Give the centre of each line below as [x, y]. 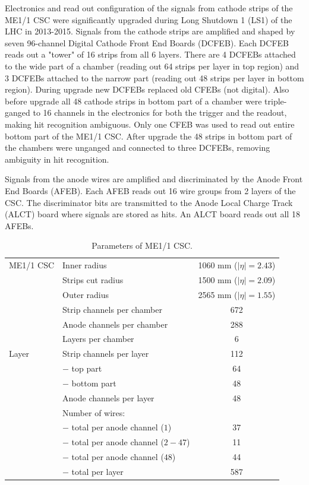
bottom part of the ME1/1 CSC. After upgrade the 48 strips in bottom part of [149, 136]
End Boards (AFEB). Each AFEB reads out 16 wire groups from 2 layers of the [150, 190]
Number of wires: [94, 412]
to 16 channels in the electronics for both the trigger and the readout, [160, 112]
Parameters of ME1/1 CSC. [142, 245]
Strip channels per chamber [112, 309]
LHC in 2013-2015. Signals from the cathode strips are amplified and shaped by [150, 31]
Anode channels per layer [108, 397]
